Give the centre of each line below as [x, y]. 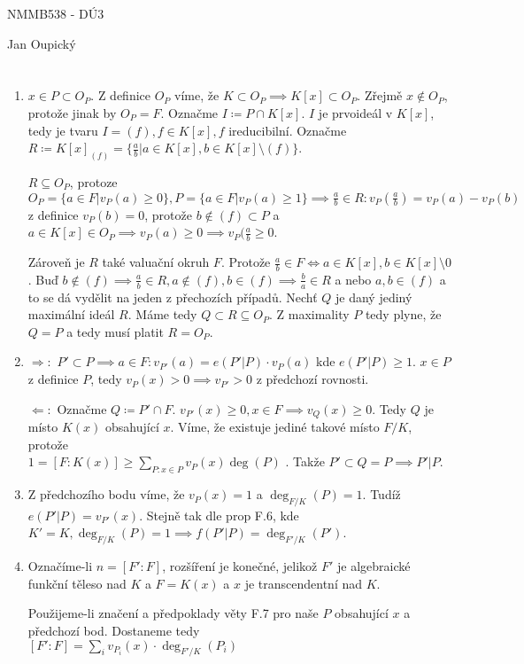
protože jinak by [72, 112]
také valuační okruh [156, 262]
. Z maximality [309, 314]
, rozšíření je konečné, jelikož [240, 566]
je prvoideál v [355, 112]
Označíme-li [60, 566]
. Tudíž [381, 494]
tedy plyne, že [403, 314]
